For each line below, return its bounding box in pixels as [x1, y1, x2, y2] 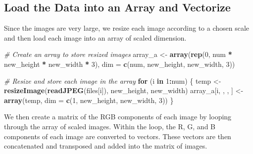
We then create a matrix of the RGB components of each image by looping [4, 111, 232, 122]
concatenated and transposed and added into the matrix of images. [4, 141, 207, 151]
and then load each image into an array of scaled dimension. [4, 32, 187, 43]
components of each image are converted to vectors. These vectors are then [4, 131, 231, 141]
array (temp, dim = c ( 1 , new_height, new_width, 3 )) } [4, 95, 174, 105]
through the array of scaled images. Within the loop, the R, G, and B [4, 121, 215, 131]
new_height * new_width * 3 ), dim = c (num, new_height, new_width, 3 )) [4, 58, 235, 69]
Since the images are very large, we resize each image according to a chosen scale [4, 23, 250, 33]
